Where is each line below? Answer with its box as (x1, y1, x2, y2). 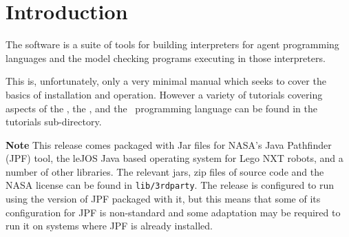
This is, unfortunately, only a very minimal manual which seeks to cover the (6, 74, 326, 88)
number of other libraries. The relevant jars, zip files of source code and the (6, 164, 324, 178)
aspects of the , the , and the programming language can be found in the (6, 101, 317, 115)
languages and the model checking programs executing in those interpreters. (6, 50, 326, 65)
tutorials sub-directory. (6, 114, 102, 129)
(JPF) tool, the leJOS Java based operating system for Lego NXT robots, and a (6, 151, 343, 165)
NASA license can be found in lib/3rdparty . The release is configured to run (6, 178, 335, 192)
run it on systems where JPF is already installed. (6, 218, 213, 233)
